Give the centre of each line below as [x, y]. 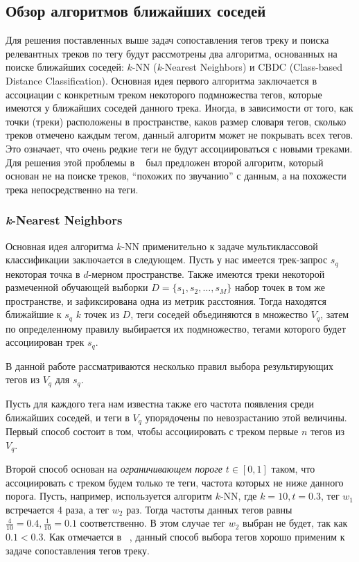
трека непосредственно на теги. [72, 189]
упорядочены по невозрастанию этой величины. [246, 417]
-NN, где [238, 496]
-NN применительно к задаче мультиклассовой [220, 246]
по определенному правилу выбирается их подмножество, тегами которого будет [176, 328]
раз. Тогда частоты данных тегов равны [209, 509]
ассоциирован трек [45, 342]
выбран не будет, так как [295, 523]
